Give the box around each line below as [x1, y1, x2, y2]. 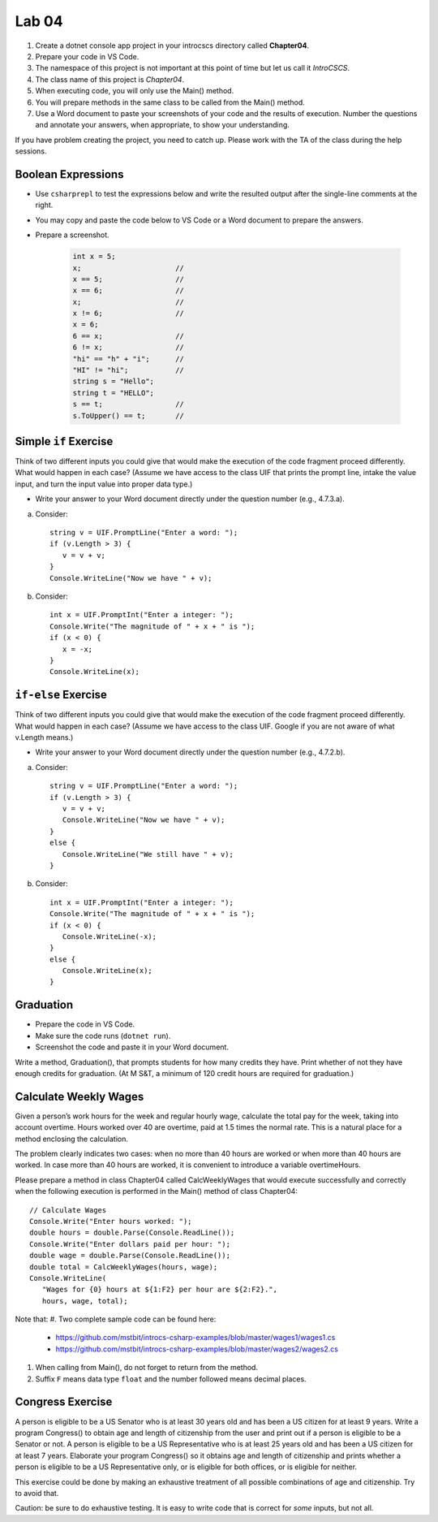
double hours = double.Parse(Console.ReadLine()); [29, 1228, 235, 1238]
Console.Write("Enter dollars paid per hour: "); [29, 1239, 231, 1248]
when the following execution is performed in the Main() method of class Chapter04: [15, 1187, 298, 1196]
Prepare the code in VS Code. [35, 1019, 135, 1029]
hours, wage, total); [41, 1296, 128, 1305]
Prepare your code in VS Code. [35, 51, 140, 61]
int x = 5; [72, 252, 116, 262]
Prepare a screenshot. [35, 230, 109, 240]
